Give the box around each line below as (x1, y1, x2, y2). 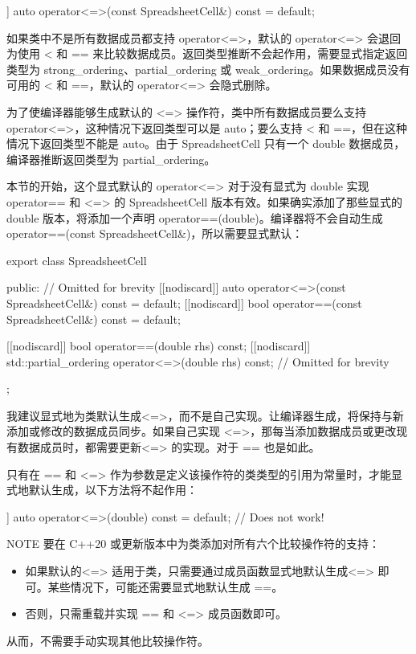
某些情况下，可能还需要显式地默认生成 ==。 (47, 578, 283, 595)
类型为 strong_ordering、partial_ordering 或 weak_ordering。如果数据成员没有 (6, 60, 410, 77)
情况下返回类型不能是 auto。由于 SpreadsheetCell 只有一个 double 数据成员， (6, 135, 406, 152)
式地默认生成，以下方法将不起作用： (6, 481, 198, 498)
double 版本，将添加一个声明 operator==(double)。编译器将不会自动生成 (6, 209, 383, 226)
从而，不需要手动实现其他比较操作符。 (6, 632, 209, 648)
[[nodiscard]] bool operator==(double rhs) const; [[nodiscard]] (6, 337, 311, 354)
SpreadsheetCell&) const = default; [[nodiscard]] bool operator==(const (6, 294, 362, 311)
